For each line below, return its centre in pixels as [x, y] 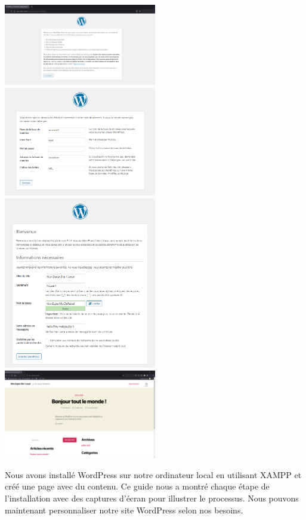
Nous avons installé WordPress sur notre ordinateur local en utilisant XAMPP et [153, 474]
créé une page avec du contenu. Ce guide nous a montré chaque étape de [137, 486]
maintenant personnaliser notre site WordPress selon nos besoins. [124, 510]
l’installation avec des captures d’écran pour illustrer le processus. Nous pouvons [152, 498]
